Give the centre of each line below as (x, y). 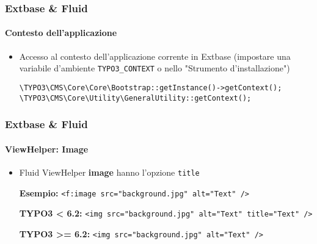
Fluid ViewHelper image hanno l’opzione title (109, 172)
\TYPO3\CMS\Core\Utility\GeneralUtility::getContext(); (135, 98)
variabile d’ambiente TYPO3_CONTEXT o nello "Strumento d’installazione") (155, 68)
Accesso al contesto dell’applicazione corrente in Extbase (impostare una (155, 56)
